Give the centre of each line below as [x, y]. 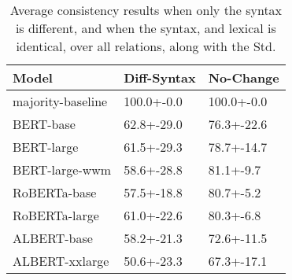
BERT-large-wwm [62, 169]
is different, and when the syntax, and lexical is [146, 28]
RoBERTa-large [56, 215]
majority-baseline [60, 101]
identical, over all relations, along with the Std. [146, 46]
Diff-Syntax [160, 77]
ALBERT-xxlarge [61, 261]
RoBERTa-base [55, 192]
